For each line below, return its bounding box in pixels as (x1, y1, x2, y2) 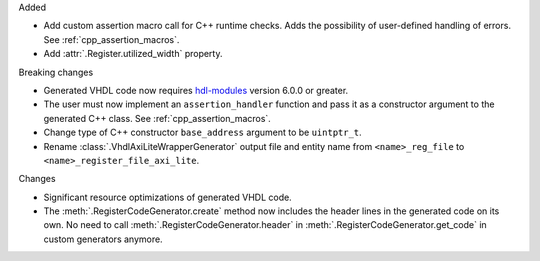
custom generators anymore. (43, 233, 164, 245)
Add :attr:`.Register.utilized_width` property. (43, 48, 224, 60)
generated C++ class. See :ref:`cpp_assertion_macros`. (43, 112, 272, 124)
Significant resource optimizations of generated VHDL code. (43, 191, 292, 203)
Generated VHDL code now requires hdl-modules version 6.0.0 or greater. (43, 84, 349, 96)
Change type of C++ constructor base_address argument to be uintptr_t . (43, 126, 362, 139)
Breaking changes (18, 66, 94, 78)
